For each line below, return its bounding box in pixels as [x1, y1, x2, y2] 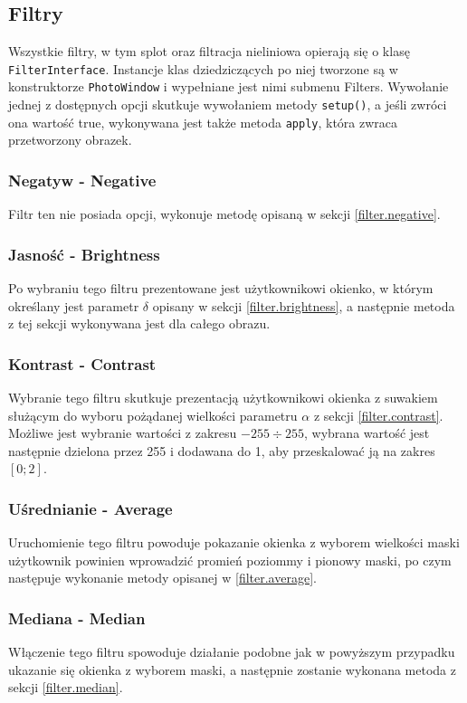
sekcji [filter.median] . [8, 678, 123, 697]
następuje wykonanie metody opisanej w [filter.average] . [8, 568, 317, 587]
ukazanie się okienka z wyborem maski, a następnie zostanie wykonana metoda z [8, 660, 456, 679]
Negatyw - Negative [8, 168, 157, 191]
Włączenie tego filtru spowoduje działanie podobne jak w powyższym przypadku [8, 642, 455, 661]
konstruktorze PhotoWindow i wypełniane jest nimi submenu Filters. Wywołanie [8, 77, 449, 96]
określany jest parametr [8, 296, 139, 315]
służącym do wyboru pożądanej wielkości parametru [8, 405, 298, 424]
